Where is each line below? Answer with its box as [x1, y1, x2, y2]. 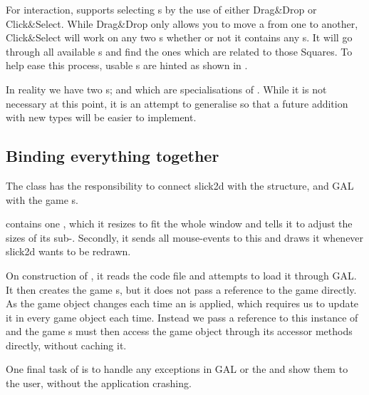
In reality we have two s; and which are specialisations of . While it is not [6, 81, 327, 96]
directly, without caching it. [6, 337, 127, 352]
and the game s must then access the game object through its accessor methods [6, 324, 353, 339]
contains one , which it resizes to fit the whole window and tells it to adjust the [6, 216, 353, 231]
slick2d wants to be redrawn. [6, 244, 131, 259]
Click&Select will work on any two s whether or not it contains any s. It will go [6, 30, 353, 45]
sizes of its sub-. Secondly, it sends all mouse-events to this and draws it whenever [6, 230, 364, 245]
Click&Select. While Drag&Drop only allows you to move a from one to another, [6, 16, 358, 31]
